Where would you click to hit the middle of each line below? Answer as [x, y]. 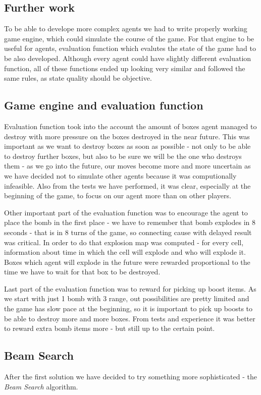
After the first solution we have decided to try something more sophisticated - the [131, 377]
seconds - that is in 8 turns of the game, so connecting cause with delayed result [128, 232]
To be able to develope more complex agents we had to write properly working [126, 29]
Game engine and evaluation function [104, 105]
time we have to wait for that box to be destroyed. [82, 272]
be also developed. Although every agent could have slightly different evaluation [128, 58]
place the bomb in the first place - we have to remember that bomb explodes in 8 [130, 222]
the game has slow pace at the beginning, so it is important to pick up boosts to [128, 308]
